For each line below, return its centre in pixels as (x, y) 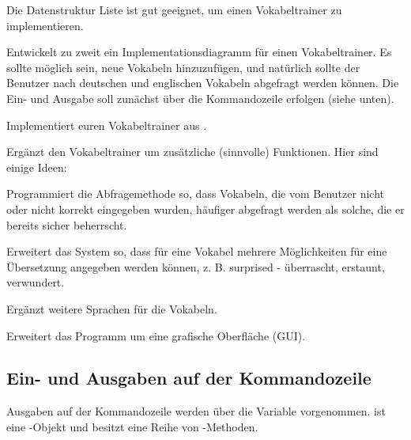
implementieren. (45, 25)
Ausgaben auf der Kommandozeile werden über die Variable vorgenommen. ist (196, 411)
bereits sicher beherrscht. (67, 224)
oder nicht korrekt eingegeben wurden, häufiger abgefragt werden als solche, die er (205, 209)
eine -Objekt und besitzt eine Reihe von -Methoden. (132, 426)
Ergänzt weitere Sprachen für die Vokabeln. (112, 308)
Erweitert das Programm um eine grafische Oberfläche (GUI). (156, 335)
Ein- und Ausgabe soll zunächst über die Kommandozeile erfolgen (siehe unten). (200, 98)
